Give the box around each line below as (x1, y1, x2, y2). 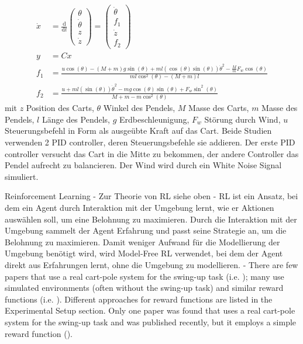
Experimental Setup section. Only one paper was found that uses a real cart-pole (5, 304, 295, 317)
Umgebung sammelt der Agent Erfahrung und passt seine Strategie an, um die (5, 224, 287, 237)
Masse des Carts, (188, 102, 249, 114)
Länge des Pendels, (42, 113, 110, 125)
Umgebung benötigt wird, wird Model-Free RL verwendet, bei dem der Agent (5, 247, 283, 259)
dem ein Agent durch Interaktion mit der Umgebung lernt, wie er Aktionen (5, 201, 274, 214)
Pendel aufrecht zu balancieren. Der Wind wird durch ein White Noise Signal (5, 159, 282, 171)
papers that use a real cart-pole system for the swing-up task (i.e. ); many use (5, 270, 284, 282)
